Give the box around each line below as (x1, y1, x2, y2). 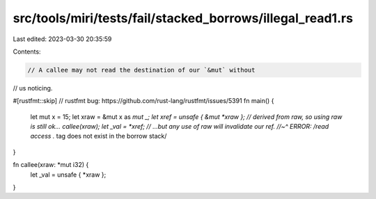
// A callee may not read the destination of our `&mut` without (27, 66, 256, 74)
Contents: (13, 47, 41, 56)
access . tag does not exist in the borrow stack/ (30, 132, 167, 141)
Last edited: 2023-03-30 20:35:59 (13, 35, 112, 43)
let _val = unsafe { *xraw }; (30, 170, 107, 179)
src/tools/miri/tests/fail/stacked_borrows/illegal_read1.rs (13, 10, 353, 26)
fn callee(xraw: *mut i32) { (13, 161, 89, 169)
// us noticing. (13, 83, 53, 92)
